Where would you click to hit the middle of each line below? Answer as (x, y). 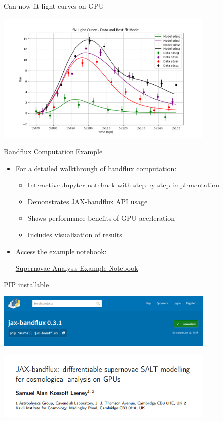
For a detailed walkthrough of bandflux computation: (96, 168)
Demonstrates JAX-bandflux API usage (87, 201)
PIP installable (27, 284)
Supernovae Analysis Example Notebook (77, 268)
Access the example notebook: (61, 251)
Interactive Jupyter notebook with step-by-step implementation (123, 185)
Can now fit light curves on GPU (54, 6)
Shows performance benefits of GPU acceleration (101, 218)
